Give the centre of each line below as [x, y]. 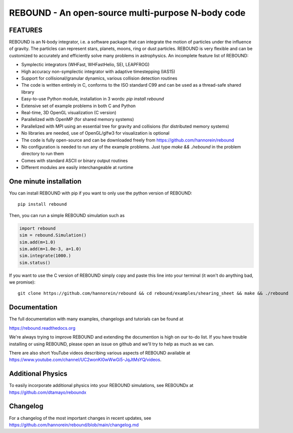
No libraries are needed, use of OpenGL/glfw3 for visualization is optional [95, 133]
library [28, 92]
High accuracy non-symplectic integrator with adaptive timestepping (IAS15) [98, 72]
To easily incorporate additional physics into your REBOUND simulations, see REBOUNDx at [101, 385]
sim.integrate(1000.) [45, 256]
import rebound [37, 228]
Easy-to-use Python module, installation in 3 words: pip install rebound [93, 99]
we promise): [22, 282]
